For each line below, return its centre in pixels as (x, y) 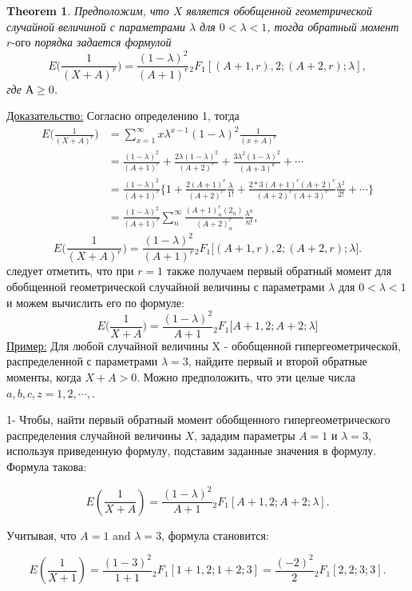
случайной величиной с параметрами (96, 26)
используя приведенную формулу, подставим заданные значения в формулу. (192, 451)
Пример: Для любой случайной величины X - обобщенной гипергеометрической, (204, 345)
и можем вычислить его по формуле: (95, 302)
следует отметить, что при (70, 271)
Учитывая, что (42, 535)
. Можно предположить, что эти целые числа (246, 376)
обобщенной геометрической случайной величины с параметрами (166, 287)
